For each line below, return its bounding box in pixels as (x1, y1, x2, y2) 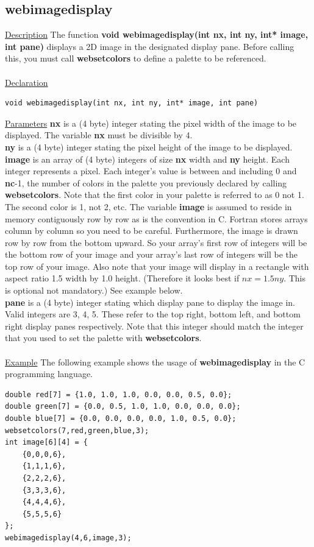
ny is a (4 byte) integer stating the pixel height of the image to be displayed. (5, 140, 293, 153)
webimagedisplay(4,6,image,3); (5, 533, 132, 542)
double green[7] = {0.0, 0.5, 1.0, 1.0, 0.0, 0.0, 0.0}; (5, 402, 241, 411)
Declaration (5, 76, 48, 88)
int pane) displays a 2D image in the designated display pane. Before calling (5, 40, 294, 52)
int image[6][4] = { (5, 438, 88, 447)
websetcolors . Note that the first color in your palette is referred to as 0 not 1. (5, 188, 304, 201)
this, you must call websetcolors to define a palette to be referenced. (5, 52, 266, 65)
